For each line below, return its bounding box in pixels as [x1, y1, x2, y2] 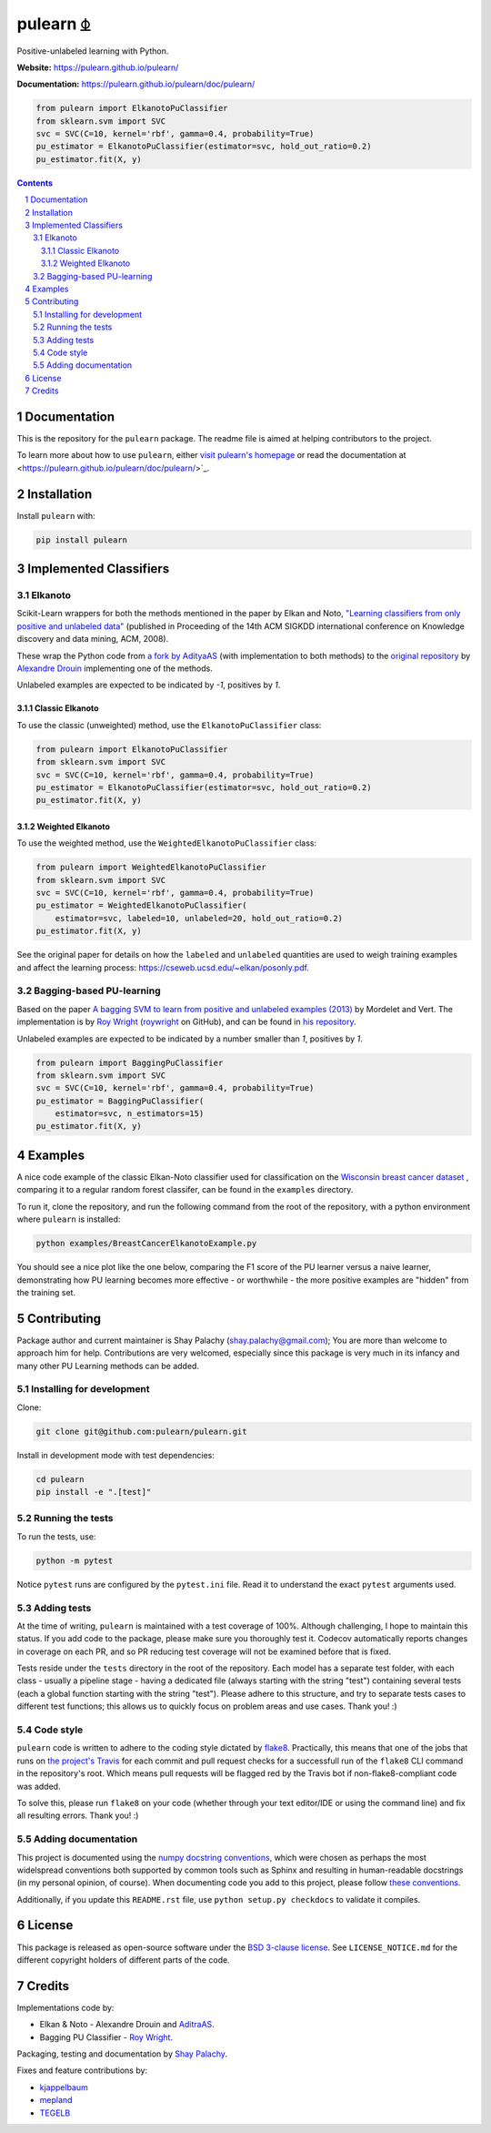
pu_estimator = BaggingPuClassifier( [35, 1095, 205, 1106]
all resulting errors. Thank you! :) [16, 1810, 139, 1821]
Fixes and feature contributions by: [16, 2065, 148, 2076]
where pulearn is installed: [16, 1214, 121, 1224]
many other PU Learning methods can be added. [16, 1360, 200, 1371]
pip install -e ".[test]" [35, 1487, 152, 1498]
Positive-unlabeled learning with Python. [16, 46, 169, 56]
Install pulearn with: [16, 510, 95, 521]
